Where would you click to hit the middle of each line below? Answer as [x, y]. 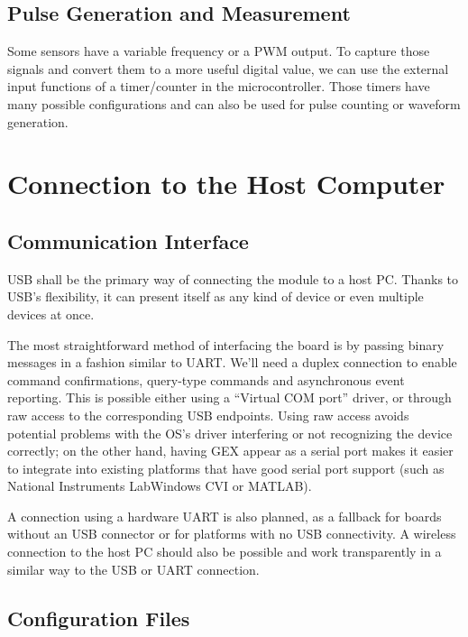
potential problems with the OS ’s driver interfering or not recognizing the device [230, 433]
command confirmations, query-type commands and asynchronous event [206, 379]
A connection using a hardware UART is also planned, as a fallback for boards [225, 516]
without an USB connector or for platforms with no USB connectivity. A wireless [232, 534]
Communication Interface [128, 240]
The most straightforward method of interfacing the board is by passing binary [226, 344]
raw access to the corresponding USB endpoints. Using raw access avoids [208, 415]
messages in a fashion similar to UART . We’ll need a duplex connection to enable [232, 362]
